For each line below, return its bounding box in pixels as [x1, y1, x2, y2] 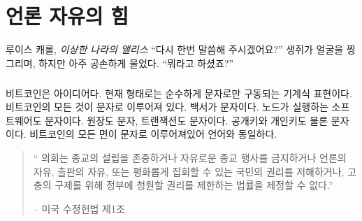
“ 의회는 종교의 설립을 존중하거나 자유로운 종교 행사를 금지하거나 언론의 [33, 150, 347, 165]
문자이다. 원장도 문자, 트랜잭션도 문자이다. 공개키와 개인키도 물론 [45, 113, 328, 127]
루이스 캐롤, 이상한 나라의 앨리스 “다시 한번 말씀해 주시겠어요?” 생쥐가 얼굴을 [6, 42, 344, 57]
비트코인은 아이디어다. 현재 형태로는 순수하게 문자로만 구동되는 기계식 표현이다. [6, 85, 352, 100]
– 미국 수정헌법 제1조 [33, 201, 125, 215]
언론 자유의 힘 [6, 1, 129, 30]
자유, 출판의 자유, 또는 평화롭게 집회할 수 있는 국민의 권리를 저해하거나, [33, 164, 345, 178]
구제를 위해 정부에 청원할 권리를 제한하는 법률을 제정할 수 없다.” [55, 178, 333, 192]
